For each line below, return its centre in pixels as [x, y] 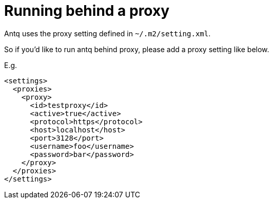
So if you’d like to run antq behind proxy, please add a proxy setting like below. [137, 49]
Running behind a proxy [87, 11]
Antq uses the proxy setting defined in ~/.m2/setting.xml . [108, 33]
